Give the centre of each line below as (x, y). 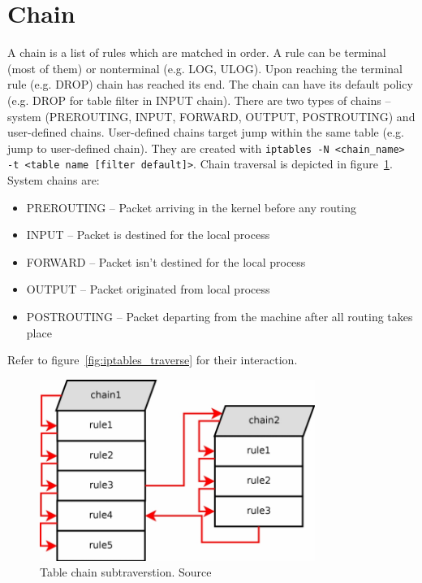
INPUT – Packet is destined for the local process (148, 235)
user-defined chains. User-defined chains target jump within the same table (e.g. (206, 132)
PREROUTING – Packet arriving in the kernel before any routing (191, 207)
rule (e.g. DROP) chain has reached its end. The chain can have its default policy (210, 84)
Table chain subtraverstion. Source (126, 572)
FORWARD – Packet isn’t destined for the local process (166, 261)
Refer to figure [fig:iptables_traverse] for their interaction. (153, 360)
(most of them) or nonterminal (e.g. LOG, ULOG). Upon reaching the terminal (205, 68)
